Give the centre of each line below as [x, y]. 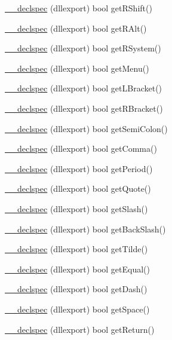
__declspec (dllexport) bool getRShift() [79, 8]
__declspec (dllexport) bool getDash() [76, 289]
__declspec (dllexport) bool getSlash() [76, 208]
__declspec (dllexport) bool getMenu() [77, 68]
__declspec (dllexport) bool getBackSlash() [85, 229]
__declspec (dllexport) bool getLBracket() [84, 88]
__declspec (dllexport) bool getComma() [81, 148]
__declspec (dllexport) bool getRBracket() [84, 108]
